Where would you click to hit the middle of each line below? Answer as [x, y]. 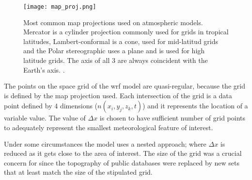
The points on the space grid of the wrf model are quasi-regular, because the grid [125, 86]
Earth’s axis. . [44, 69]
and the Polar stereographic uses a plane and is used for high [114, 51]
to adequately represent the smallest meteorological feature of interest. [109, 127]
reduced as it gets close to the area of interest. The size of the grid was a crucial [123, 153]
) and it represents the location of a [195, 106]
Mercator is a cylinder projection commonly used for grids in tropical [126, 32]
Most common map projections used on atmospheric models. [113, 22]
